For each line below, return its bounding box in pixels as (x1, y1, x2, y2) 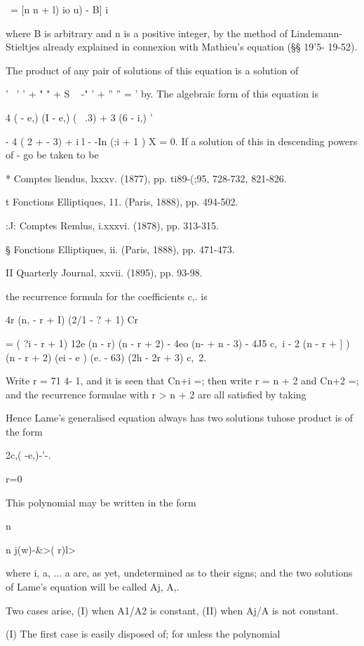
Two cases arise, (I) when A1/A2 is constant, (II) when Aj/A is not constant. (6, 603, 339, 617)
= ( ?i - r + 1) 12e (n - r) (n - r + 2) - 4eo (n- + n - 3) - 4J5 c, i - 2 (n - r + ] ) (6, 335, 350, 350)
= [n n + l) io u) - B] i (10, 2, 109, 16)
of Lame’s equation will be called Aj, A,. (6, 579, 180, 594)
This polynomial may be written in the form (6, 494, 196, 509)
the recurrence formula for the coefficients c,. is (6, 288, 208, 303)
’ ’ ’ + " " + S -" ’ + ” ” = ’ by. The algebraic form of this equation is (6, 86, 319, 101)
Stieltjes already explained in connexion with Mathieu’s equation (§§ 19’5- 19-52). (6, 39, 358, 54)
